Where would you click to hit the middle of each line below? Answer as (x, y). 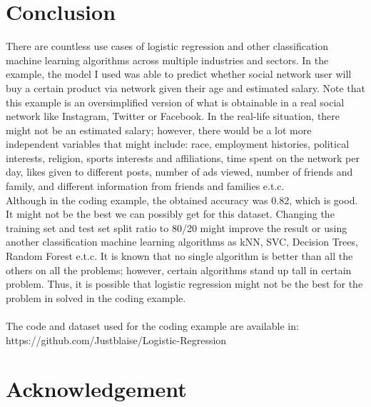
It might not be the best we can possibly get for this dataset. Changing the (170, 214)
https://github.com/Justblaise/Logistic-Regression (116, 340)
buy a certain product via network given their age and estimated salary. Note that (185, 87)
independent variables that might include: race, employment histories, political (178, 144)
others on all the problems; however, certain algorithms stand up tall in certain (179, 270)
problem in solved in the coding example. (96, 297)
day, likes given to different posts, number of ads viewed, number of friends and (179, 172)
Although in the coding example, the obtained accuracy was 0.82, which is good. (182, 200)
